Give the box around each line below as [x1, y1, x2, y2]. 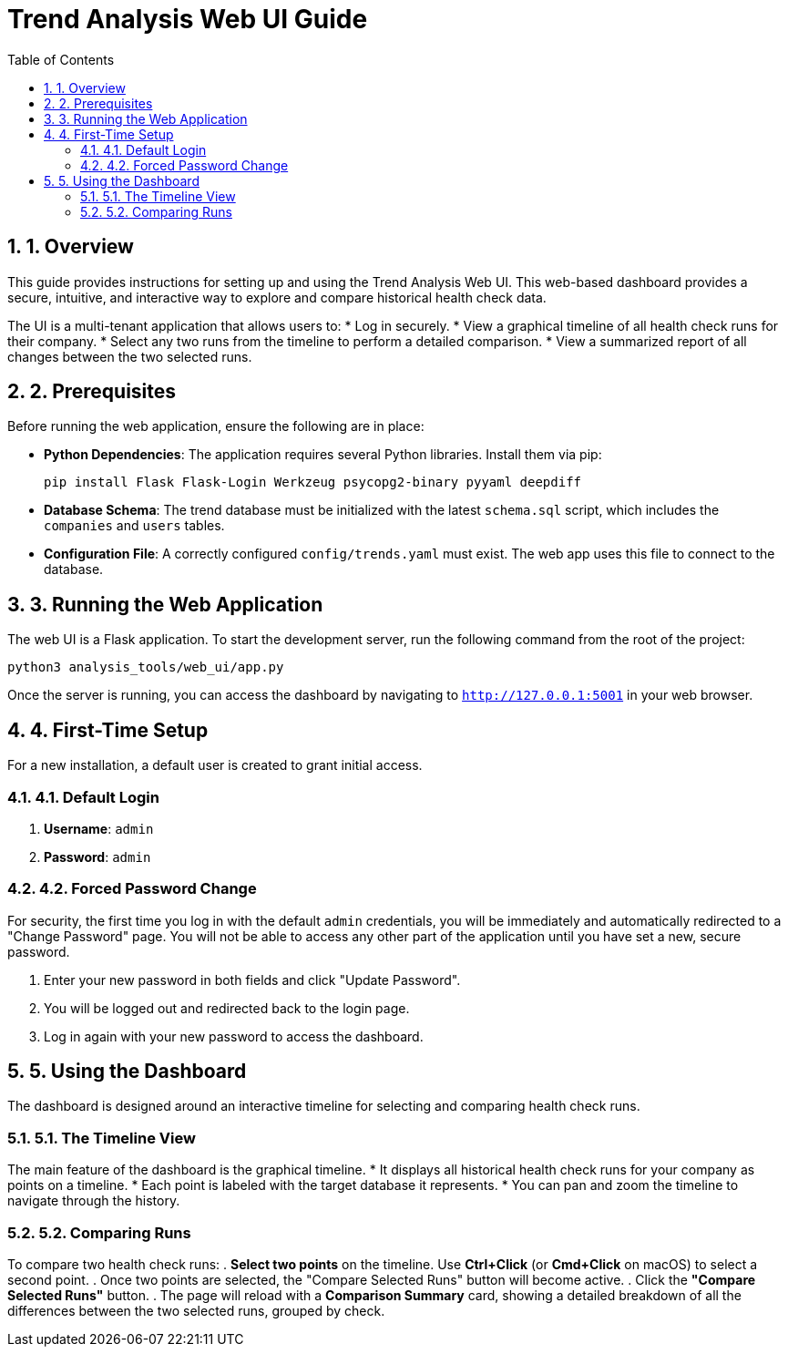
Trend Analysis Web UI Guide [7, 4, 368, 35]
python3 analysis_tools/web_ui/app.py [7, 660, 284, 675]
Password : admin [44, 848, 151, 865]
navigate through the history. [7, 1193, 180, 1209]
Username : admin [44, 820, 154, 836]
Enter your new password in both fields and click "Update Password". [44, 971, 461, 988]
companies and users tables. [44, 518, 225, 534]
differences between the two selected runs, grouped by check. [7, 1302, 385, 1318]
